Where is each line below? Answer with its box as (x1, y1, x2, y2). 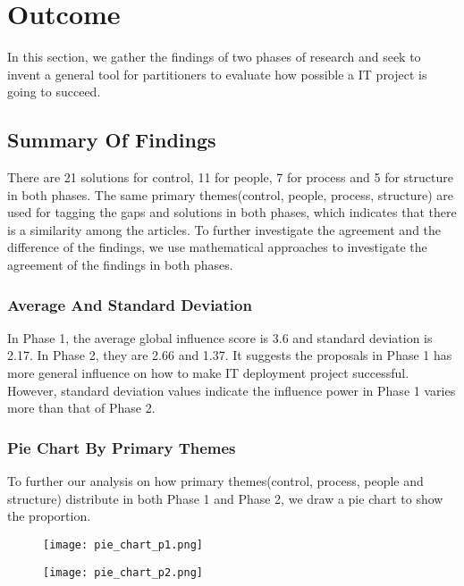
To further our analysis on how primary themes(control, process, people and (7, 472, 424, 490)
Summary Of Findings (7, 126, 216, 154)
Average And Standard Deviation (7, 293, 252, 315)
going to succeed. (7, 82, 101, 101)
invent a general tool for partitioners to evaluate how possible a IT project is (7, 64, 427, 83)
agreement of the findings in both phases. (7, 255, 233, 274)
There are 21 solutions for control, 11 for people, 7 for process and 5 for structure (7, 168, 453, 187)
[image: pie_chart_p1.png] (43, 538, 203, 551)
